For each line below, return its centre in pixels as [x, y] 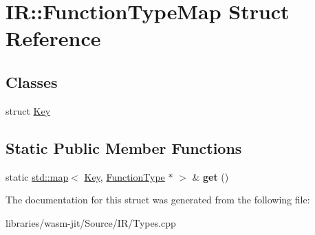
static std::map [37, 176]
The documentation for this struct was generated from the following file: [158, 200]
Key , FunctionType [124, 176]
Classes [32, 81]
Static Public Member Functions [124, 147]
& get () [210, 176]
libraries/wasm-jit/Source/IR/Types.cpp [91, 222]
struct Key [28, 110]
